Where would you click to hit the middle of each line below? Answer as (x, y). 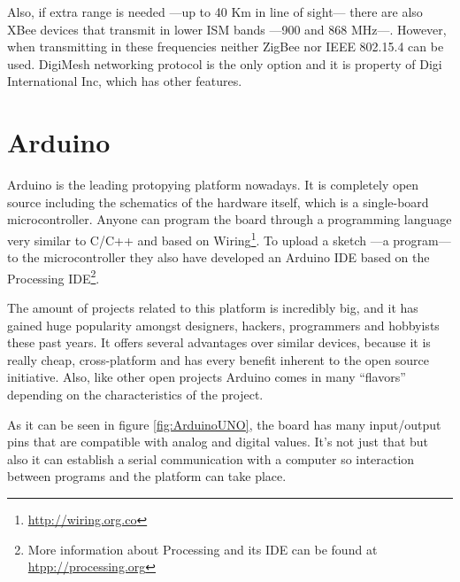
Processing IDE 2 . (54, 276)
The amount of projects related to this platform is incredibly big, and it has (213, 307)
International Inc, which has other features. (125, 81)
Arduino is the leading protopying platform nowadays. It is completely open (213, 185)
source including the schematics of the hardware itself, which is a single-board (218, 202)
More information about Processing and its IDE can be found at (203, 549)
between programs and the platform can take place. (147, 476)
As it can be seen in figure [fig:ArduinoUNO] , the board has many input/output (224, 424)
